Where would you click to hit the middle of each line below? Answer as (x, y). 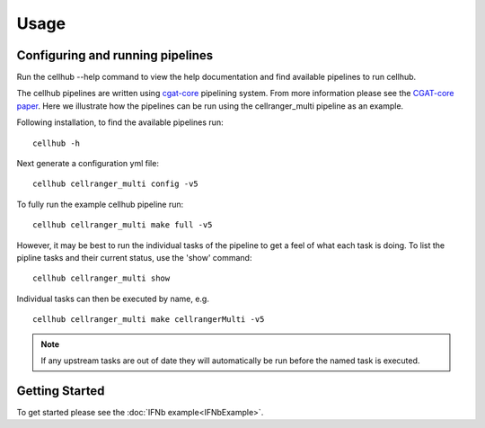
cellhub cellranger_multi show (101, 278)
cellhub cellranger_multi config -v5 (116, 184)
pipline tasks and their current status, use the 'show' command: (134, 257)
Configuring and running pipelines (115, 55)
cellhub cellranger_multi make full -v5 (123, 225)
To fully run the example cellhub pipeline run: (100, 204)
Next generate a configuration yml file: (88, 164)
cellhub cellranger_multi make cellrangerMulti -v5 (149, 320)
